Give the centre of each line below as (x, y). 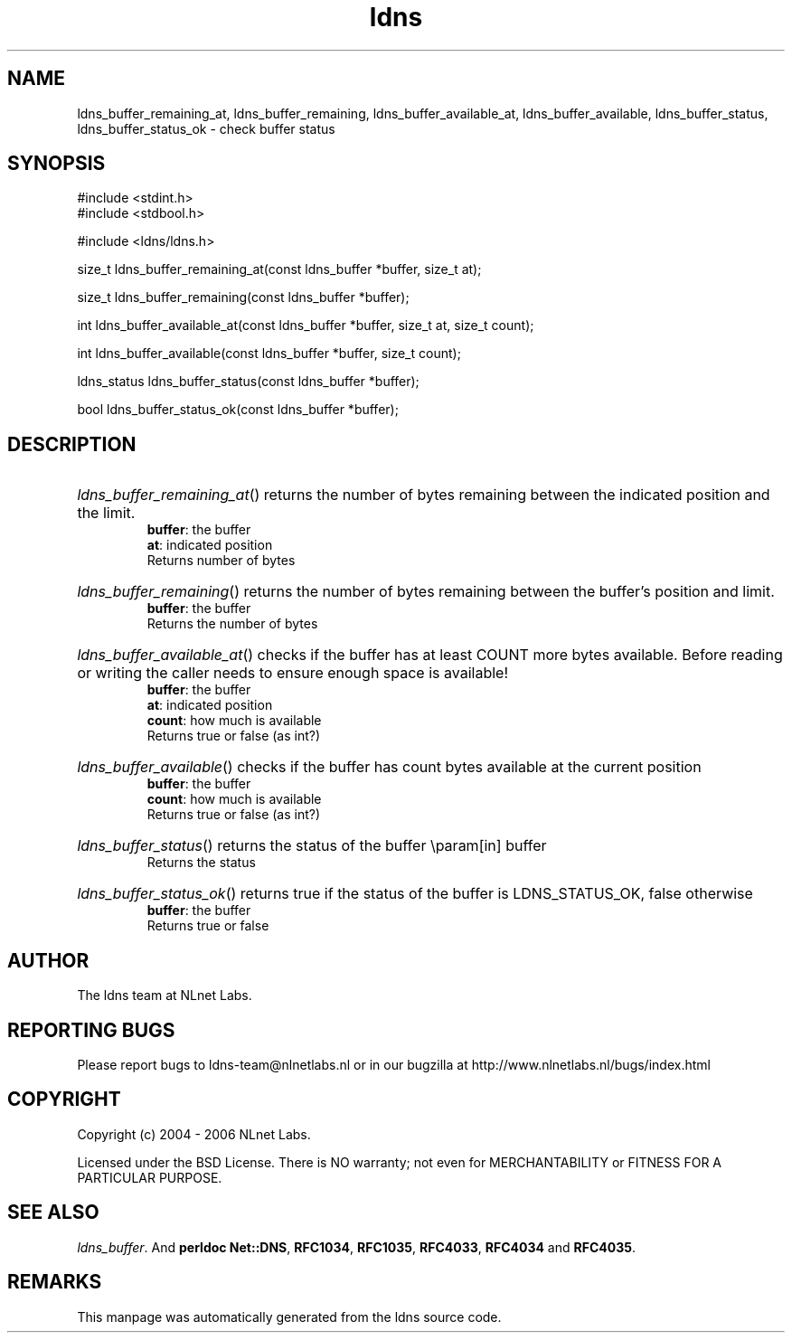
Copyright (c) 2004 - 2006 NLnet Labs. (194, 1134)
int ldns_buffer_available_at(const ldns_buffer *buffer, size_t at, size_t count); (306, 326)
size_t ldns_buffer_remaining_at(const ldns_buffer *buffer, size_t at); (279, 269)
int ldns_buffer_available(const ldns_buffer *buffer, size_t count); (269, 354)
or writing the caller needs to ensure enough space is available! (292, 673)
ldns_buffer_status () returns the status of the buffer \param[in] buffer (312, 846)
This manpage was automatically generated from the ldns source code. (289, 1316)
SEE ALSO (53, 1213)
